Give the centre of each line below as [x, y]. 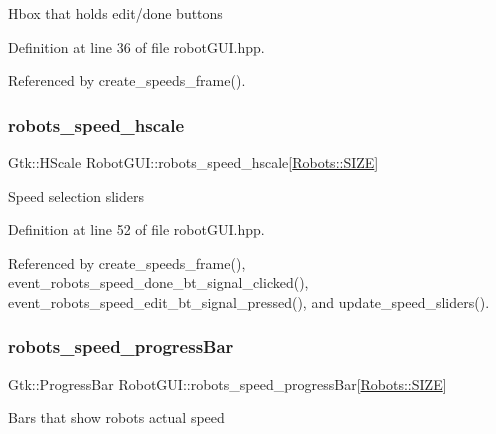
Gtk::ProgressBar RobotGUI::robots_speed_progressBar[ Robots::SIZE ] [227, 383]
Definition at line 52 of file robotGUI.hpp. [136, 229]
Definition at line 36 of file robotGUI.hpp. [136, 46]
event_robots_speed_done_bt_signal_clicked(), [158, 282]
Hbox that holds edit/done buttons [115, 13]
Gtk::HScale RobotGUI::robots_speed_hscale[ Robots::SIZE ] [193, 162]
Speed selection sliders [76, 195]
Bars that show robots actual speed [116, 417]
